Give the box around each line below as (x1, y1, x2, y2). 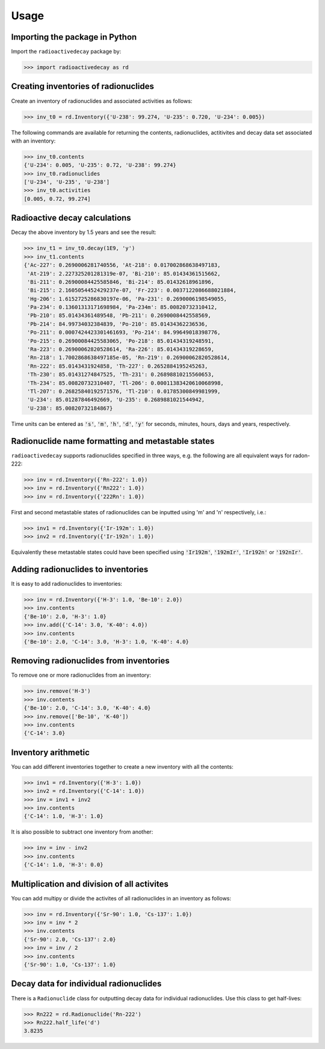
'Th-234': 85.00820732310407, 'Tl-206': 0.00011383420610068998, (27, 380, 224, 386)
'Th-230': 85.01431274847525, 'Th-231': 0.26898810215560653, (27, 371, 215, 378)
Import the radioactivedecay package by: (11, 48, 122, 55)
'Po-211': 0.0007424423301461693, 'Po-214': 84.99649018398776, (27, 329, 221, 336)
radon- (292, 452, 310, 459)
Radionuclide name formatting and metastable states (11, 436, 215, 446)
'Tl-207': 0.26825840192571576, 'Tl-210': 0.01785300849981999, (27, 388, 221, 395)
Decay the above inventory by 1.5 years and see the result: (11, 229, 156, 236)
